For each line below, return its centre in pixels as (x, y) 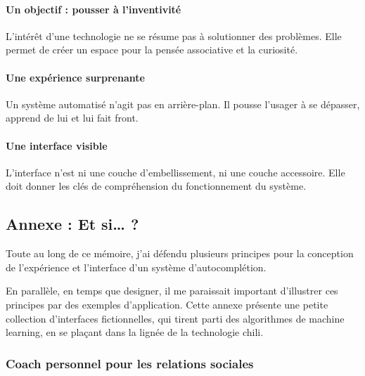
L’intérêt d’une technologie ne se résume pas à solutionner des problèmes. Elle (174, 35)
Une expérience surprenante (75, 77)
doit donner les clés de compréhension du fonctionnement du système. (156, 186)
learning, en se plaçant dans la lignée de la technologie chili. (135, 332)
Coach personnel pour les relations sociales (130, 363)
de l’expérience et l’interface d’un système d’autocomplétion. (136, 267)
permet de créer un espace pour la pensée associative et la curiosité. (152, 50)
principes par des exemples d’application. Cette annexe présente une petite (167, 304)
